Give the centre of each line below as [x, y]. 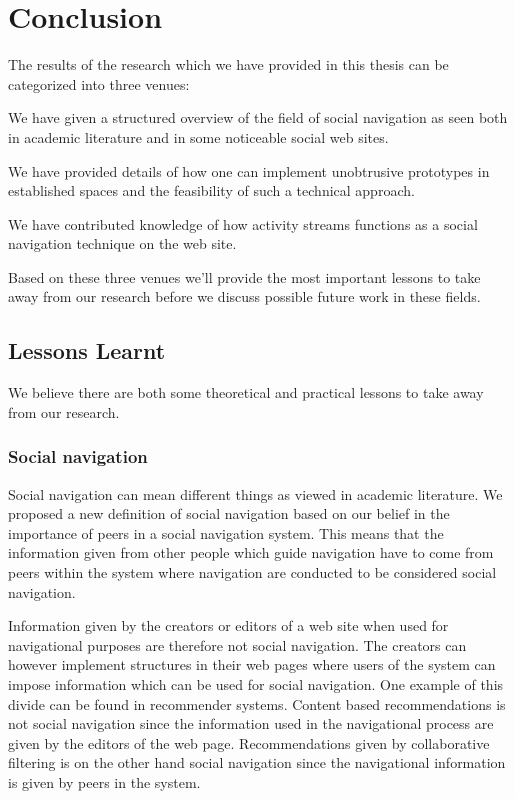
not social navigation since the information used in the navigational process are [251, 723]
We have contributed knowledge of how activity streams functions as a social [243, 223]
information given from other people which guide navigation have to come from [251, 552]
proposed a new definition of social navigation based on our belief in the [229, 513]
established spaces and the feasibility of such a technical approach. [211, 190]
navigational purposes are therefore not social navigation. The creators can [237, 644]
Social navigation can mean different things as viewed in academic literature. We [255, 493]
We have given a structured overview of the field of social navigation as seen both [258, 117]
